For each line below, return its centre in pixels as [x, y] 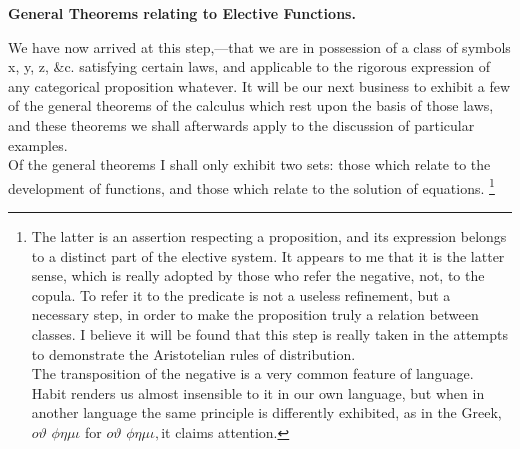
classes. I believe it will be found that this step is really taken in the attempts [269, 333]
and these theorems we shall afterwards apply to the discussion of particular [241, 124]
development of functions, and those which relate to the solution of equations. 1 [251, 186]
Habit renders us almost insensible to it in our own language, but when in [258, 392]
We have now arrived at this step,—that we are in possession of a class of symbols [259, 46]
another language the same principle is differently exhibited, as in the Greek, [266, 412]
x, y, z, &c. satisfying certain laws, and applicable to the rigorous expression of [249, 66]
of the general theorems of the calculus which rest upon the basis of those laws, [251, 105]
